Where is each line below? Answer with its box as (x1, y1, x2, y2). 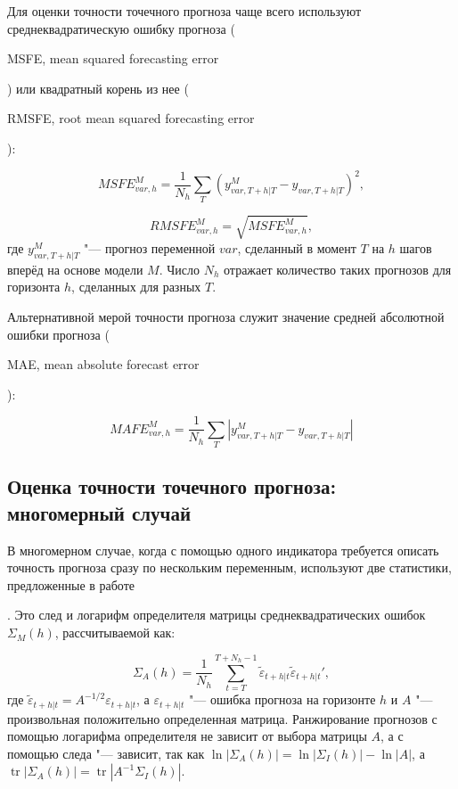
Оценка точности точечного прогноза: (7, 473, 337, 500)
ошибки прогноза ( (7, 325, 110, 343)
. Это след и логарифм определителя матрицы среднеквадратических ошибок (7, 605, 426, 624)
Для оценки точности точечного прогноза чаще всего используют (7, 2, 362, 20)
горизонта (7, 277, 61, 296)
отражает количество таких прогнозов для (224, 259, 452, 278)
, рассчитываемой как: (54, 623, 176, 642)
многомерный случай (7, 498, 192, 526)
